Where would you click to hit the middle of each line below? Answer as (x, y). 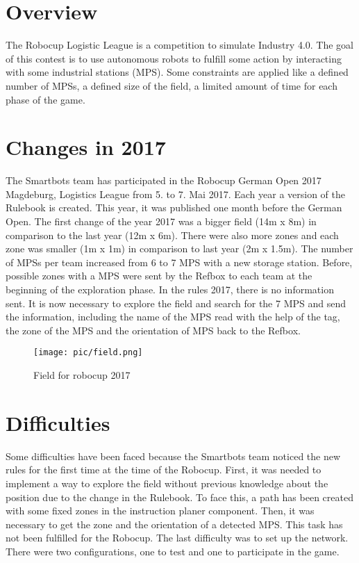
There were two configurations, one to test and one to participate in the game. (173, 551)
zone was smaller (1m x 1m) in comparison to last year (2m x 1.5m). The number (179, 248)
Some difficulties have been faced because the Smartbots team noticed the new (173, 456)
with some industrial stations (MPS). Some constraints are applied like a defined (177, 72)
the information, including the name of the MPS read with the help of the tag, (173, 317)
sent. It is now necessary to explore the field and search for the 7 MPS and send (176, 303)
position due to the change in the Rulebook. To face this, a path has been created (179, 497)
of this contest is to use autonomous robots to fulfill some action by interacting (174, 58)
